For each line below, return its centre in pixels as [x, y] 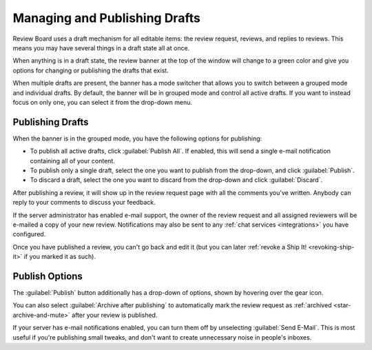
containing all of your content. [72, 161]
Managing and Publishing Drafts [107, 18]
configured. [29, 234]
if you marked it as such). [60, 257]
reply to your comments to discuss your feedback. [84, 203]
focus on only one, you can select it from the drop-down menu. [103, 102]
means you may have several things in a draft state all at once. [101, 48]
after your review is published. [114, 315]
